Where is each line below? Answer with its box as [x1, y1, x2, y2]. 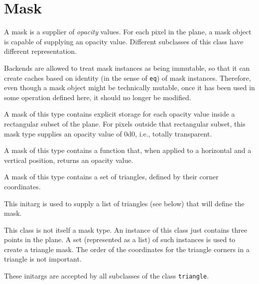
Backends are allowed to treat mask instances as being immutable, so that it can [4, 62, 250, 73]
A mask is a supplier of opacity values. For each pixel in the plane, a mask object [4, 26, 252, 37]
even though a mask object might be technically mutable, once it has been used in [4, 82, 255, 93]
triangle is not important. [4, 254, 82, 264]
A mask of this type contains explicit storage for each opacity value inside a [4, 109, 235, 119]
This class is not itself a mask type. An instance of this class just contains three [4, 224, 248, 235]
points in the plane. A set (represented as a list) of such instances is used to [4, 234, 236, 245]
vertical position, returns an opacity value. [4, 154, 133, 165]
